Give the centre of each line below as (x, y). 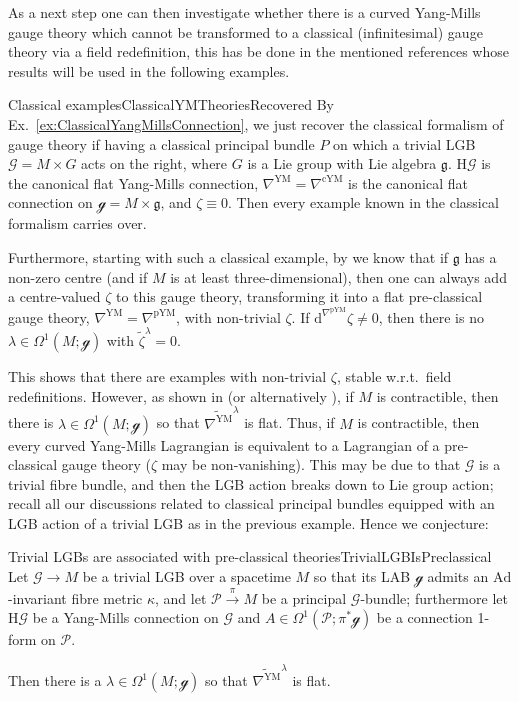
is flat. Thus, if (289, 422)
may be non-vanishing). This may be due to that (311, 464)
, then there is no (431, 316)
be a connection (424, 617)
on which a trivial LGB (404, 143)
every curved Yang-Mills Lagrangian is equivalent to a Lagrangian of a (224, 444)
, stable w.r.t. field (394, 376)
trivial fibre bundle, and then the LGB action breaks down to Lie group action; (251, 483)
